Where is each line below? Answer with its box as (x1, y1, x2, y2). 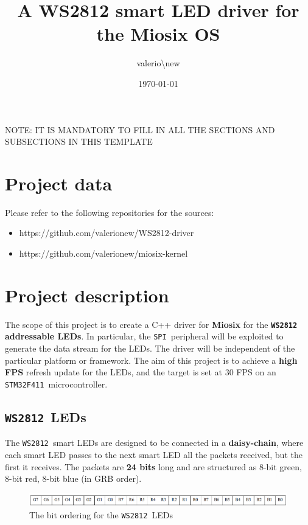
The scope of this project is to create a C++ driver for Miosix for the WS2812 (5, 318, 298, 330)
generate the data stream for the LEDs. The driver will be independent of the (5, 342, 295, 355)
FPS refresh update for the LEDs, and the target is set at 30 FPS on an (5, 366, 276, 378)
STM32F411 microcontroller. (5, 377, 108, 390)
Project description (5, 282, 169, 307)
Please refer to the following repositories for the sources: (5, 206, 214, 218)
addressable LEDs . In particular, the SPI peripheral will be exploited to (5, 330, 284, 342)
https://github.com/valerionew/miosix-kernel (19, 247, 188, 259)
